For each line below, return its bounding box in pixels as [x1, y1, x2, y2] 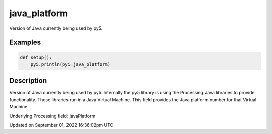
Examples [9, 38, 41, 47]
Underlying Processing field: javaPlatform [9, 113, 96, 119]
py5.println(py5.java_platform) [30, 61, 111, 68]
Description [9, 76, 47, 85]
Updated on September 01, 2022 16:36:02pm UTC [9, 122, 113, 128]
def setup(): [20, 54, 52, 60]
